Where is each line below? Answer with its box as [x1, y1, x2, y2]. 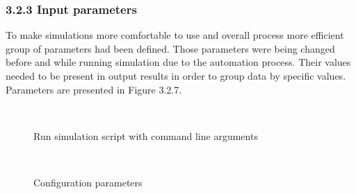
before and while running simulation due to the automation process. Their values [6, 55, 351, 69]
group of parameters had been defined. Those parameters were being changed [6, 41, 335, 55]
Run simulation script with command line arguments [33, 128, 258, 143]
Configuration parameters [33, 175, 143, 189]
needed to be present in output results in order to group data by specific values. [6, 69, 346, 82]
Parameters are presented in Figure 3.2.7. [6, 82, 182, 96]
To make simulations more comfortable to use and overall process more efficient [6, 28, 344, 42]
